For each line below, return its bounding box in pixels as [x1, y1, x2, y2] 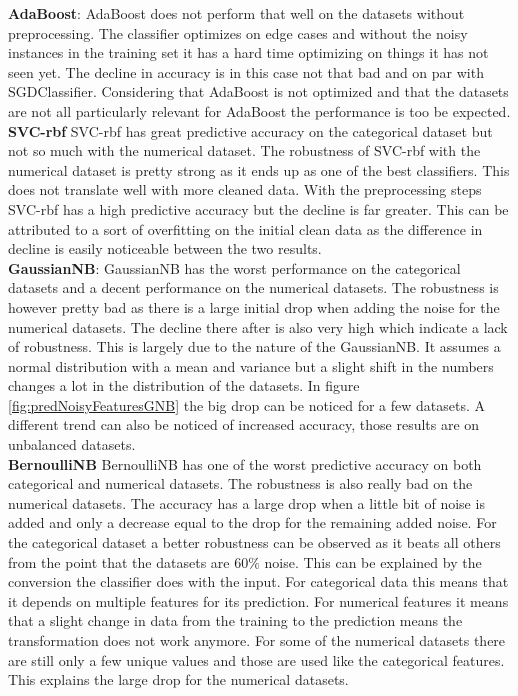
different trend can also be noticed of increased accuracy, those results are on [8, 414, 480, 435]
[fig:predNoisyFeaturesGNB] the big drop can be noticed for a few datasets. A [8, 394, 485, 415]
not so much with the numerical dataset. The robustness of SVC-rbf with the [8, 140, 481, 161]
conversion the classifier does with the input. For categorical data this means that [8, 571, 509, 592]
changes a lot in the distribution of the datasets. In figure [8, 375, 360, 396]
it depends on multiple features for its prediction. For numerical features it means [8, 590, 509, 611]
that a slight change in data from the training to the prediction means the [8, 610, 463, 631]
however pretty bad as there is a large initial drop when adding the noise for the [8, 296, 500, 317]
